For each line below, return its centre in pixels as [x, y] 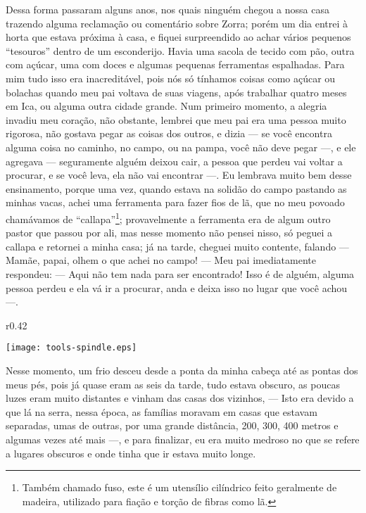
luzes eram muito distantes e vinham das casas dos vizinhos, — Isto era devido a [180, 398]
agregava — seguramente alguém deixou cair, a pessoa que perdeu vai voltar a [174, 161]
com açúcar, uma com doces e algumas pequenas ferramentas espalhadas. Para [175, 64]
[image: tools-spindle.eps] [71, 348]
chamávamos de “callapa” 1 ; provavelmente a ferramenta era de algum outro [168, 217]
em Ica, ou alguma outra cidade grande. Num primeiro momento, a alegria [166, 106]
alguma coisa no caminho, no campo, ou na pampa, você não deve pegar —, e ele [181, 147]
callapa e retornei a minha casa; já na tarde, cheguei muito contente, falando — [177, 246]
